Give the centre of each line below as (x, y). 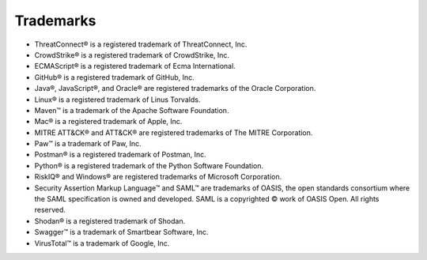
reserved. (50, 210)
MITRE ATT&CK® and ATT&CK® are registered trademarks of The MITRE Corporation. (174, 132)
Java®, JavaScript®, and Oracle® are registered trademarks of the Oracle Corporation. (175, 89)
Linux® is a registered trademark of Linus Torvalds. (117, 100)
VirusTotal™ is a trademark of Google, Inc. (102, 243)
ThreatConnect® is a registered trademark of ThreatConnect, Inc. (141, 44)
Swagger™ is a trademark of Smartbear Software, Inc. (121, 232)
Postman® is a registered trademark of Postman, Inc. (121, 155)
